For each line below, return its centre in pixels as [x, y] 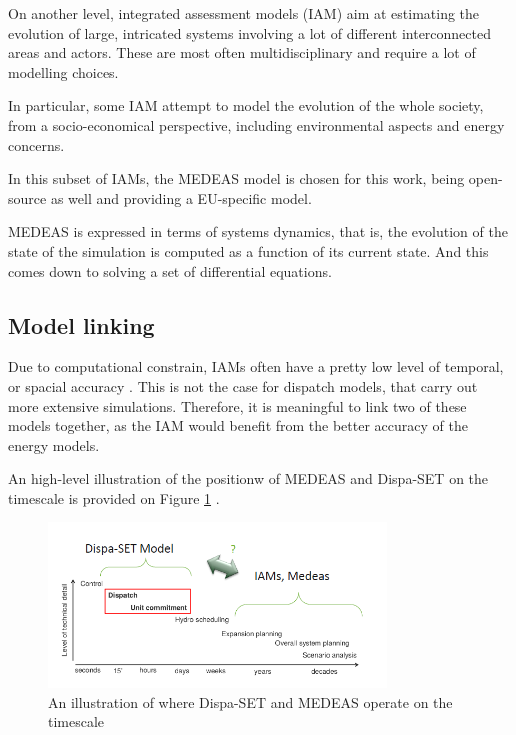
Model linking [81, 324]
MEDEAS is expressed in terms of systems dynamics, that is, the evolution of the [258, 231]
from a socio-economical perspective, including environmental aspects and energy [256, 124]
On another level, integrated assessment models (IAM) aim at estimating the [244, 13]
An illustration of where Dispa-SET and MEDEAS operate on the [250, 701]
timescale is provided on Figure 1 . [114, 497]
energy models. [54, 444]
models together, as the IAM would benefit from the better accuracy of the [238, 425]
